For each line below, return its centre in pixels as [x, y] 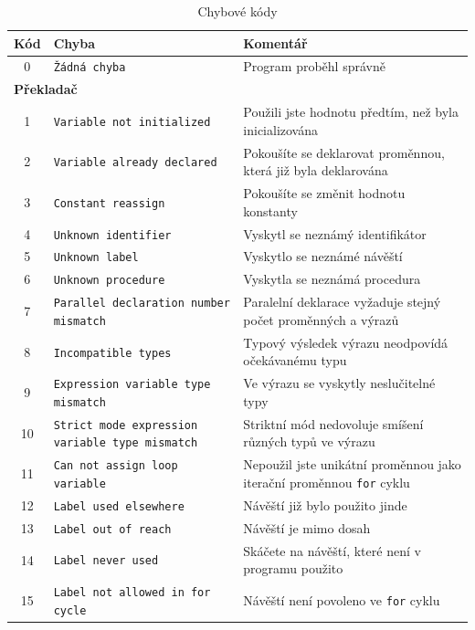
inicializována [280, 129]
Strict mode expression [126, 425]
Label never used [106, 561]
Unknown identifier [112, 235]
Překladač [46, 89]
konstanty [270, 210]
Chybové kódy [237, 11]
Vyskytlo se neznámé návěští [323, 256]
